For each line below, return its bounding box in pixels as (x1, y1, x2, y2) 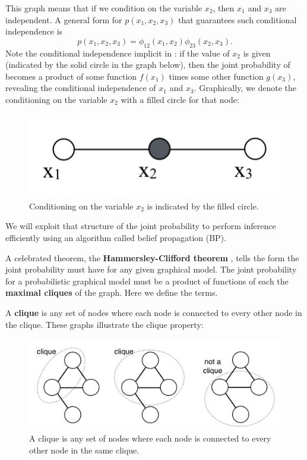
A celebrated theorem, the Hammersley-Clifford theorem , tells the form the (5, 251, 299, 264)
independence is (5, 25, 63, 37)
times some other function (169, 70, 264, 82)
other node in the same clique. (29, 443, 140, 456)
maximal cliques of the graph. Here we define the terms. (5, 286, 218, 299)
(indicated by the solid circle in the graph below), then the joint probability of (5, 58, 290, 71)
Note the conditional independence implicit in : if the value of (5, 46, 230, 59)
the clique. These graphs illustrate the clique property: (5, 318, 204, 330)
